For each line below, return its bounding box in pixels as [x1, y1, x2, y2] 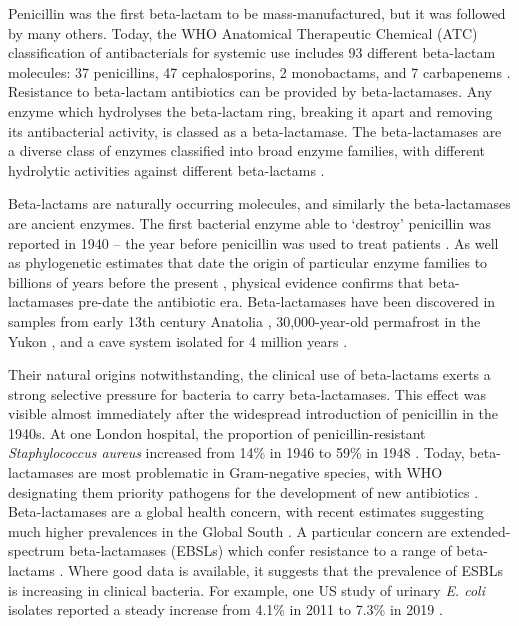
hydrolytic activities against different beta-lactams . [8, 159, 325, 180]
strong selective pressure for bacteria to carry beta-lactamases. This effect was [8, 383, 486, 404]
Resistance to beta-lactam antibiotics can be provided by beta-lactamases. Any [8, 81, 492, 102]
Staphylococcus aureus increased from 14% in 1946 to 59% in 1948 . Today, [8, 442, 465, 463]
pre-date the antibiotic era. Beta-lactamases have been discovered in [78, 291, 496, 312]
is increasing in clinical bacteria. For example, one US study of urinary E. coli [8, 579, 485, 600]
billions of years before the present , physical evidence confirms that [8, 271, 424, 292]
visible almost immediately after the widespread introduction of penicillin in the [8, 403, 498, 424]
